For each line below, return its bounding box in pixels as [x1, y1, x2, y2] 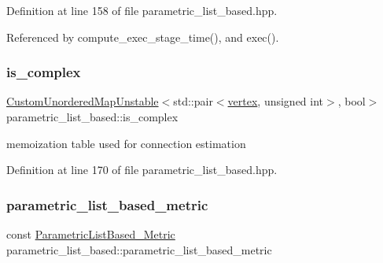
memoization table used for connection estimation [6, 135, 246, 151]
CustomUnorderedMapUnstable [6, 93, 159, 109]
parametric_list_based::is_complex [6, 109, 179, 124]
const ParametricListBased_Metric [6, 226, 175, 242]
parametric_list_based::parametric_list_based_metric [6, 241, 272, 257]
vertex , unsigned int [227, 93, 324, 109]
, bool [337, 93, 366, 109]
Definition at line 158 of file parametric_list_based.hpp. [6, 2, 278, 18]
